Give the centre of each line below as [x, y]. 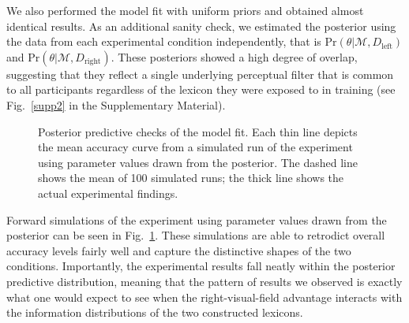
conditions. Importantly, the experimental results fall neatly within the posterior [201, 266]
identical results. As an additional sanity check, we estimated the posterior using [201, 26]
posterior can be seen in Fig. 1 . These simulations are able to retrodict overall [196, 235]
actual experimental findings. [108, 193]
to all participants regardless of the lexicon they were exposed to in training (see [201, 89]
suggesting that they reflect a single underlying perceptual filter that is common [200, 74]
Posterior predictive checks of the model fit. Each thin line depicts [198, 131]
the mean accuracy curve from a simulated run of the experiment [195, 147]
